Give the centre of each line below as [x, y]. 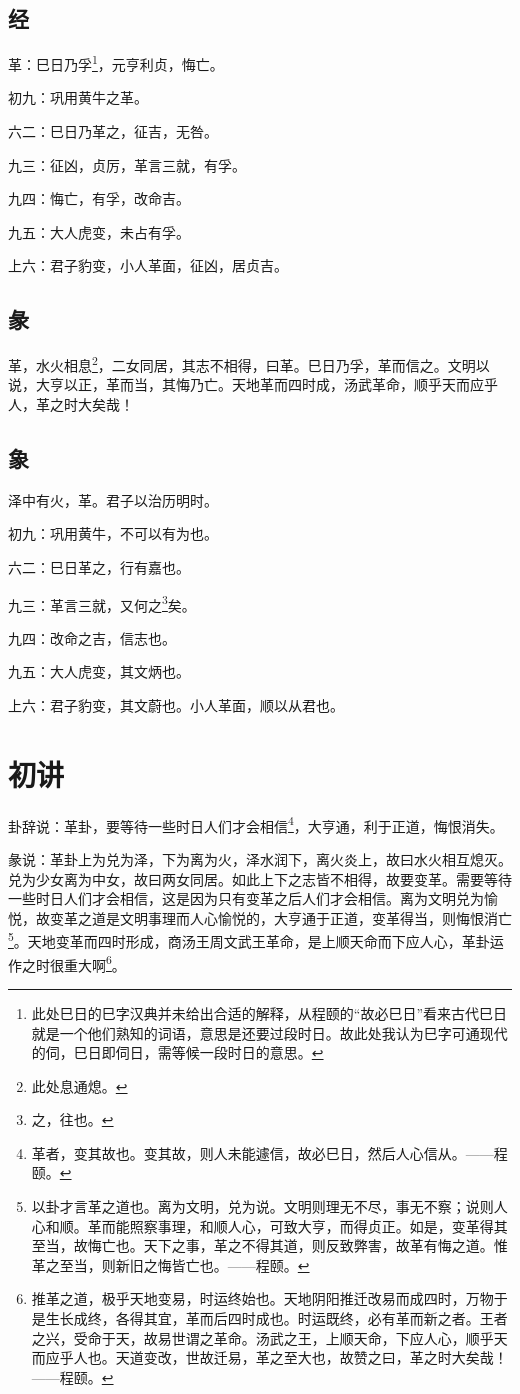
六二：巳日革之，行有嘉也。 [99, 567]
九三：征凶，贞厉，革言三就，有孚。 [127, 164]
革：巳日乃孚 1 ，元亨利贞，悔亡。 [116, 62]
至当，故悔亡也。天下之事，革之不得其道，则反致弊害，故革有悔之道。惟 [269, 1245]
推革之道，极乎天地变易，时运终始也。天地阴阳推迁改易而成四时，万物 [262, 1298]
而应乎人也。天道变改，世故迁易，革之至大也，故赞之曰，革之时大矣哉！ [269, 1357]
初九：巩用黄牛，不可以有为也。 [113, 533]
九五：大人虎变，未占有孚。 [99, 231]
